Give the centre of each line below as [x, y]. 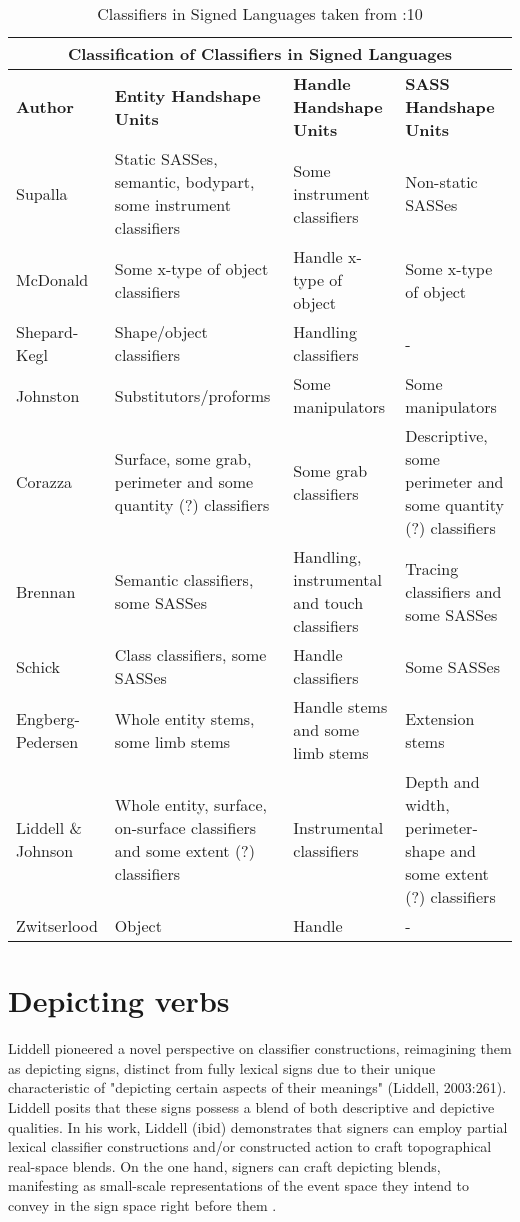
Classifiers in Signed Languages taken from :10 [260, 13]
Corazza [44, 481]
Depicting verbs [119, 1000]
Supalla [42, 193]
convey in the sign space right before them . [142, 1204]
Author [45, 106]
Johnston [48, 395]
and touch [328, 602]
